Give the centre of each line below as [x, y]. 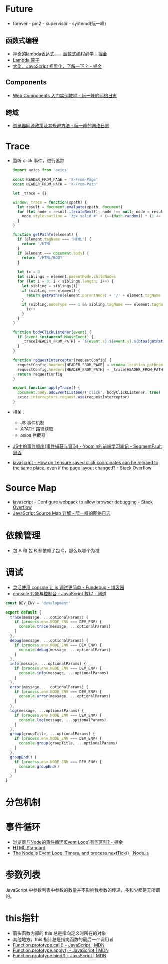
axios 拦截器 [33, 435]
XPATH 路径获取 [37, 429]
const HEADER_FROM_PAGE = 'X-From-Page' [55, 180]
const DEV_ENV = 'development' [38, 603]
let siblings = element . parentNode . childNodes [67, 277]
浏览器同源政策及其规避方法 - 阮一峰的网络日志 [61, 126]
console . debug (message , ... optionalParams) [65, 650]
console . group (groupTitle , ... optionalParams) [68, 743]
